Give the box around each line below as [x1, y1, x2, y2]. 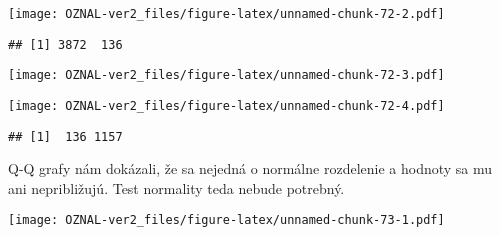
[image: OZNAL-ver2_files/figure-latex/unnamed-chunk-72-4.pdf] [8, 98, 445, 113]
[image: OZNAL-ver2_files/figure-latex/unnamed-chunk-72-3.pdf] [8, 68, 445, 83]
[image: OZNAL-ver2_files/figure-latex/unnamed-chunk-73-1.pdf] [8, 213, 445, 228]
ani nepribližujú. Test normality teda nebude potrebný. [8, 177, 345, 198]
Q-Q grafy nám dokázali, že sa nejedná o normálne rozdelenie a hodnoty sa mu [8, 158, 493, 179]
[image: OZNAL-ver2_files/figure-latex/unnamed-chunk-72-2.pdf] [8, 7, 445, 21]
